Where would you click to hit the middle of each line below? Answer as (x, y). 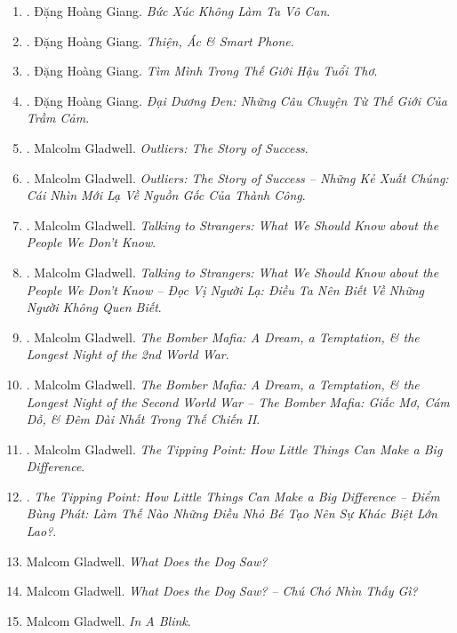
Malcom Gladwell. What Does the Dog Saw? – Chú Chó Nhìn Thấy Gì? (222, 591)
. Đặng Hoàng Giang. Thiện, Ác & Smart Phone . (160, 40)
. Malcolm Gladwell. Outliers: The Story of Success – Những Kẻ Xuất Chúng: (237, 177)
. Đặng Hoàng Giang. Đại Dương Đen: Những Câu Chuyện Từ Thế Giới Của (237, 100)
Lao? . (41, 531)
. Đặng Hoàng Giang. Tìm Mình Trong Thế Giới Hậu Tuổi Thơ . (202, 71)
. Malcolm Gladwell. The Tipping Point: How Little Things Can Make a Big (234, 449)
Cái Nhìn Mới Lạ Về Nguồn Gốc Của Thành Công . (166, 195)
